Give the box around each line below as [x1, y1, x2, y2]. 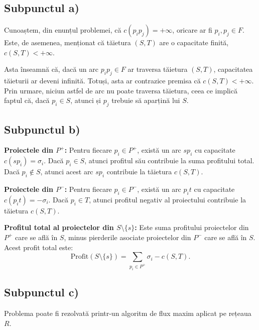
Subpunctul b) [4, 121, 80, 137]
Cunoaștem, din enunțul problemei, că [4, 25, 121, 35]
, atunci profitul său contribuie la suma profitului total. [84, 155, 254, 166]
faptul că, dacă [4, 95, 50, 105]
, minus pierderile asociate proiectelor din [64, 232, 191, 242]
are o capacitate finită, [159, 37, 229, 48]
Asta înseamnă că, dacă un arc [4, 64, 99, 74]
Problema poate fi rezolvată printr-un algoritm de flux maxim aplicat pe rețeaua [4, 308, 251, 318]
